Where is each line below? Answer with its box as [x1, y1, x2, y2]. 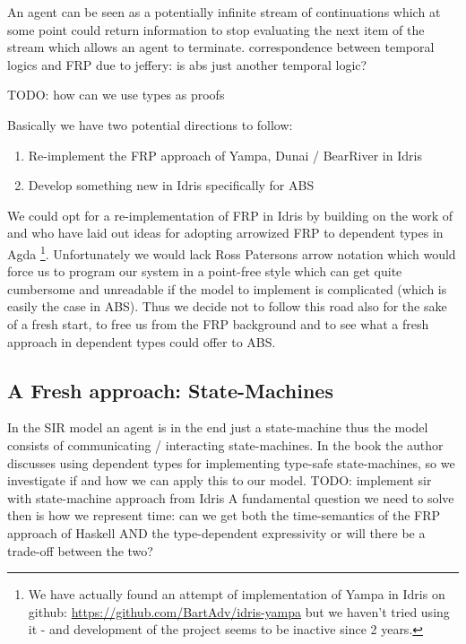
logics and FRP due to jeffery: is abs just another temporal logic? [7, 55, 367, 74]
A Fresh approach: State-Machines [7, 376, 333, 404]
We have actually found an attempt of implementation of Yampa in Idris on [28, 585, 445, 604]
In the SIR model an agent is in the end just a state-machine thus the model [7, 418, 428, 437]
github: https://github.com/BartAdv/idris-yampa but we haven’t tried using [28, 602, 450, 621]
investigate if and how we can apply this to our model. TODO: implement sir [7, 471, 432, 490]
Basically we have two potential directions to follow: [7, 115, 293, 134]
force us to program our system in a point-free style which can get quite [7, 262, 402, 281]
